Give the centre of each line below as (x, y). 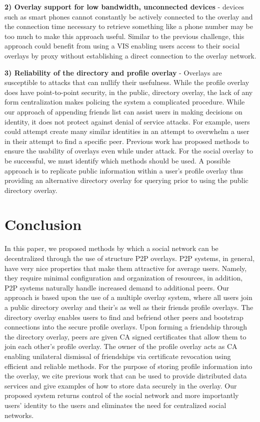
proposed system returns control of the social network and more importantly (122, 395)
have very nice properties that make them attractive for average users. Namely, (126, 268)
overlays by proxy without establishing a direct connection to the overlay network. (130, 55)
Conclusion (43, 224)
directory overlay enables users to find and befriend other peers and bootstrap (124, 317)
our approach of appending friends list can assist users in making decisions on (123, 111)
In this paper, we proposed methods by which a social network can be (111, 248)
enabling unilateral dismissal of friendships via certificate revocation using (118, 356)
